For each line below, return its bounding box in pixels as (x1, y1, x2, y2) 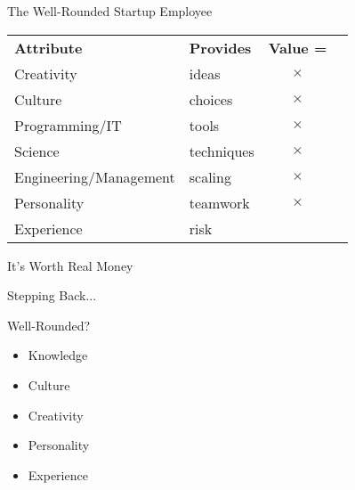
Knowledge (28, 346, 88, 364)
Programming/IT (14, 114, 122, 135)
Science (14, 140, 60, 161)
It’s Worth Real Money (7, 256, 133, 274)
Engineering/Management (14, 166, 175, 187)
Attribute (14, 37, 83, 58)
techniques (189, 140, 254, 161)
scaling (189, 166, 231, 187)
